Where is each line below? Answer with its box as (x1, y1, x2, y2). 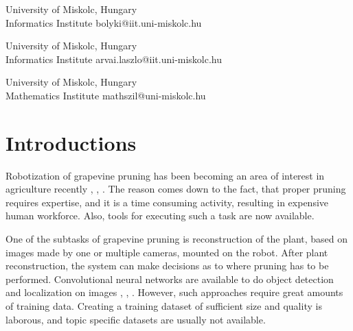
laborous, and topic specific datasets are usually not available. (5, 312, 266, 326)
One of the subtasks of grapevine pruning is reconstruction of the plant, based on (5, 232, 348, 246)
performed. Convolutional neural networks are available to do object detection (5, 271, 334, 286)
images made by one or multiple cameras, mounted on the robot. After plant (5, 245, 328, 259)
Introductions (5, 128, 137, 156)
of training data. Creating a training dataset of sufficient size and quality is (5, 299, 322, 313)
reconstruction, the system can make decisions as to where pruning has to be (5, 258, 329, 273)
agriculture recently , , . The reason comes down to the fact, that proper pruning (5, 182, 346, 196)
